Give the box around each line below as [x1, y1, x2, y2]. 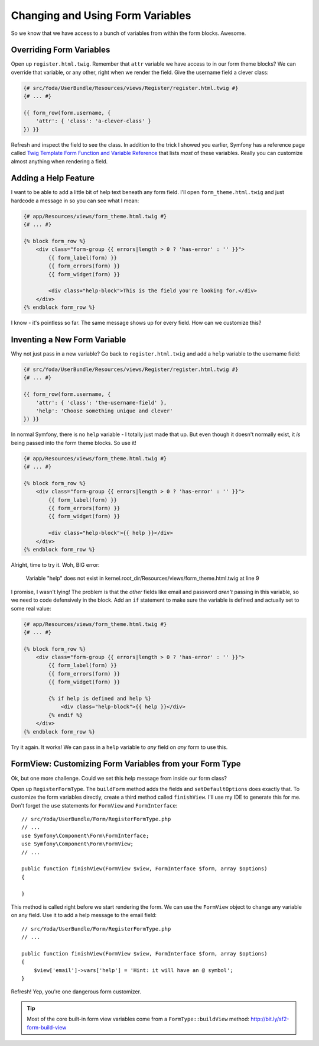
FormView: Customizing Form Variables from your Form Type [11, 759, 241, 769]
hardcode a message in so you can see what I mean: [11, 197, 139, 204]
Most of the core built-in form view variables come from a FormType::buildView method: [27, 1015, 250, 1023]
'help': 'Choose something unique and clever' [35, 407, 174, 414]
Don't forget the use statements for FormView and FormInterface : [11, 802, 178, 809]
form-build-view [27, 1024, 67, 1031]
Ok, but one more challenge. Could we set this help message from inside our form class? [11, 774, 227, 782]
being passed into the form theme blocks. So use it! [11, 439, 137, 446]
